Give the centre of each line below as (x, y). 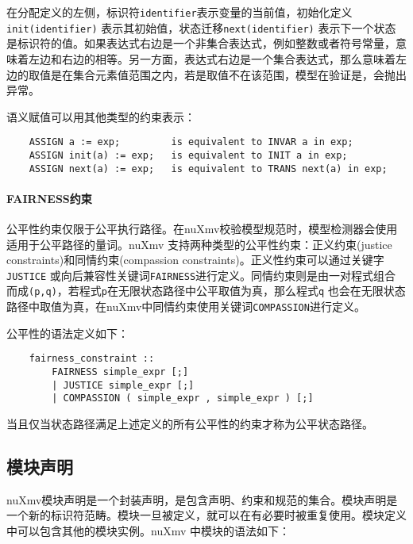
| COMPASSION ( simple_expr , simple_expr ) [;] (183, 398)
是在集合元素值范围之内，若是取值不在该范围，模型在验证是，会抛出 (228, 74)
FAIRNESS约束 (49, 198)
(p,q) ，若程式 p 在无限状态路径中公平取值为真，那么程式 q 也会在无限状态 (217, 291)
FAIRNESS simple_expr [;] (120, 372)
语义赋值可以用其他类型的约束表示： (101, 116)
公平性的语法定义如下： (68, 333)
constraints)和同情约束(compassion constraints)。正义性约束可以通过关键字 (195, 260)
